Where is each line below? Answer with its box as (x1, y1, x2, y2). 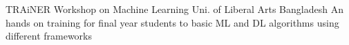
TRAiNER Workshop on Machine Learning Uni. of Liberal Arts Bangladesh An (6, 2, 343, 16)
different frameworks (6, 29, 93, 43)
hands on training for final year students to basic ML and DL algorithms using (6, 15, 339, 29)
